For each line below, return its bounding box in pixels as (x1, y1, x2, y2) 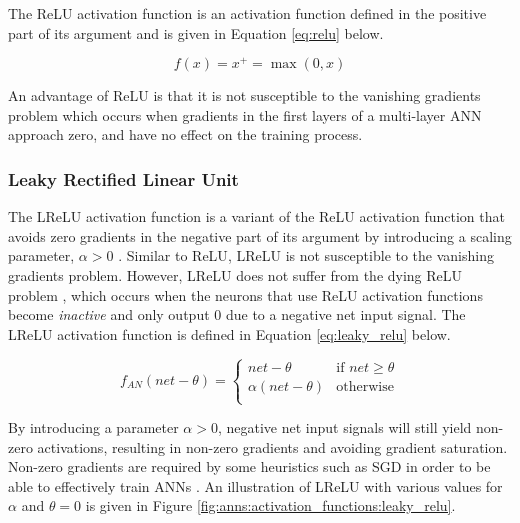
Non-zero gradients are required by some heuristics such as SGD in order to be (8, 456, 491, 477)
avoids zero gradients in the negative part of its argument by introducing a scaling (8, 225, 512, 246)
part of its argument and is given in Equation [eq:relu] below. (8, 22, 384, 43)
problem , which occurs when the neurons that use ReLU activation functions (8, 284, 483, 305)
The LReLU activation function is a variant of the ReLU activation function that (8, 206, 505, 227)
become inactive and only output (8, 304, 210, 325)
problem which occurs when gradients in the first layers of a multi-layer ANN (8, 104, 482, 125)
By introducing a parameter (8, 417, 179, 438)
